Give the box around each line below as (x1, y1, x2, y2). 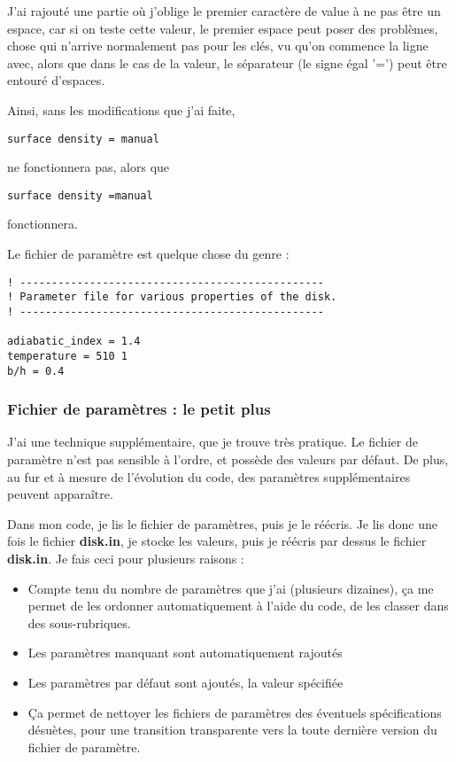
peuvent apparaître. (7, 485, 113, 503)
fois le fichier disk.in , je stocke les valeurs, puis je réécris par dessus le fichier (7, 532, 427, 550)
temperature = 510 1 (7, 349, 128, 362)
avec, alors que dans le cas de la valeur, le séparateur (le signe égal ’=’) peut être (7, 53, 447, 72)
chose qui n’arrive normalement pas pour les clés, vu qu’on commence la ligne (7, 36, 429, 55)
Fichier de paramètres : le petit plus (7, 398, 271, 420)
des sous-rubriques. (27, 613, 131, 632)
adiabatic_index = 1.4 (7, 335, 141, 348)
